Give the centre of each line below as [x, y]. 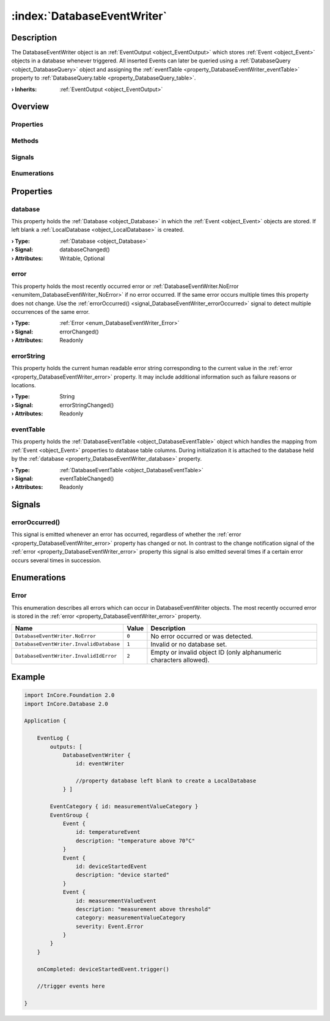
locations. [24, 385]
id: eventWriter [100, 764]
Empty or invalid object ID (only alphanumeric [216, 652]
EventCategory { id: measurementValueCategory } [124, 807]
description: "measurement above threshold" [143, 909]
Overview [30, 107]
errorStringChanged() [87, 405]
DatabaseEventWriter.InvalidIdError [66, 656]
